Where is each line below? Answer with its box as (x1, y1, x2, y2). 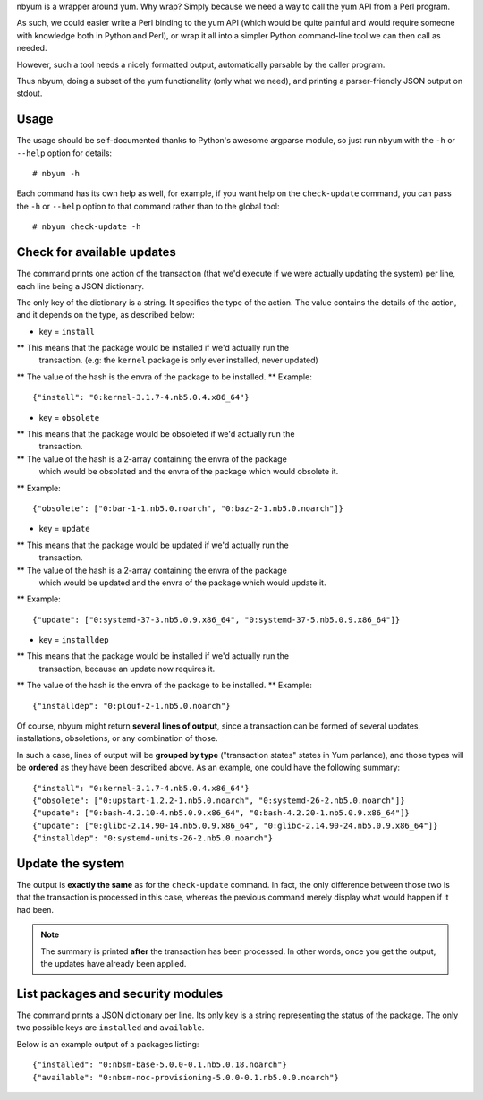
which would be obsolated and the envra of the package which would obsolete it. (38, 466, 339, 477)
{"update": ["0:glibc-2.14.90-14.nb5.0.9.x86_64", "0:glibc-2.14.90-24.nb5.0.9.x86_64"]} (32, 820, 438, 831)
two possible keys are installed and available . (16, 1022, 205, 1033)
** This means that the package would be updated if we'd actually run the (16, 540, 290, 550)
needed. (16, 43, 47, 54)
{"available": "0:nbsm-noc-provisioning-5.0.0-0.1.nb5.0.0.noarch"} (32, 1072, 339, 1082)
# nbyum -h (32, 168, 80, 179)
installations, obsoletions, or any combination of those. (16, 733, 218, 744)
